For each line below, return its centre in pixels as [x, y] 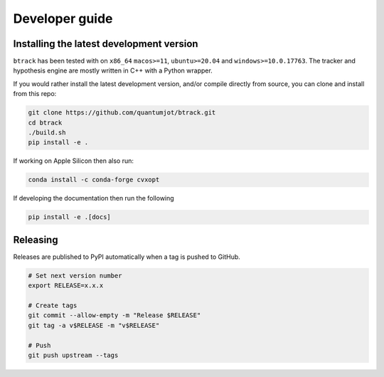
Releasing [36, 239]
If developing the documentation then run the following [94, 198]
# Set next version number [75, 275]
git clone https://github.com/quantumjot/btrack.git [122, 113]
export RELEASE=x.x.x [66, 286]
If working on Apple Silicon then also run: [74, 161]
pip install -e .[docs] [70, 217]
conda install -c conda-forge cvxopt [94, 180]
